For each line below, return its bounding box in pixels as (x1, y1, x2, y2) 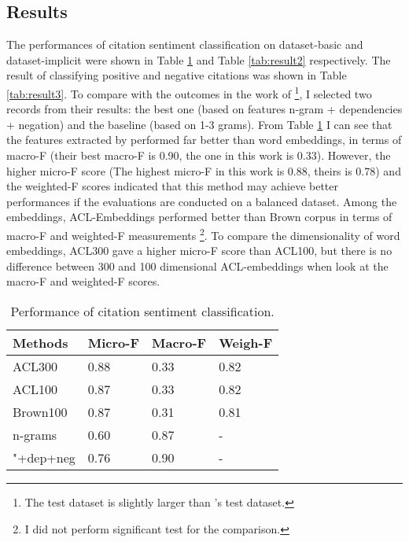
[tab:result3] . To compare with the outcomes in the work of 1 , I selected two (6, 83, 372, 101)
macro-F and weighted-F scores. (6, 273, 160, 289)
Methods (13, 334, 68, 352)
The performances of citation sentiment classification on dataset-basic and (6, 36, 363, 53)
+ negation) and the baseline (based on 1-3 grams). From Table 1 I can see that (6, 116, 392, 132)
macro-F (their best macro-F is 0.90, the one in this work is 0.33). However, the (6, 147, 391, 164)
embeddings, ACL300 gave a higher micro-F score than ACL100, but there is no (6, 242, 392, 259)
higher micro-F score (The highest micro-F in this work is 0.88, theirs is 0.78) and (6, 162, 401, 179)
